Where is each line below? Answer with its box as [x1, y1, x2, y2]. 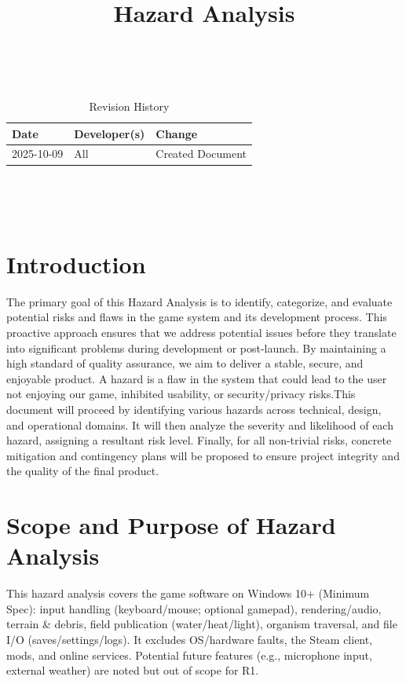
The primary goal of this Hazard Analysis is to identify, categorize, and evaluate [6, 293, 393, 309]
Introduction [6, 247, 146, 280]
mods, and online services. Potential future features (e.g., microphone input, [6, 646, 372, 663]
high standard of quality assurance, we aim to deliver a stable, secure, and [6, 355, 364, 371]
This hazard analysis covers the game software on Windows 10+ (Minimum [6, 585, 370, 602]
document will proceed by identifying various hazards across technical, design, [6, 401, 382, 417]
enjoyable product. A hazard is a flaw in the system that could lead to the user [6, 370, 387, 386]
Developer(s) [74, 125, 145, 141]
